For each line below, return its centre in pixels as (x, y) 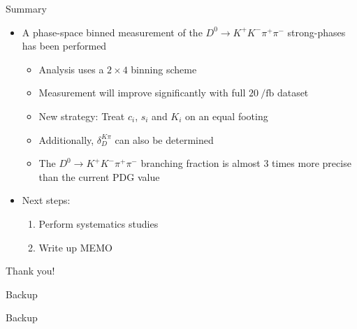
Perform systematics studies (99, 223)
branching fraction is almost (201, 163)
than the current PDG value (99, 176)
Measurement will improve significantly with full (142, 93)
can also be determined (164, 139)
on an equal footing (227, 116)
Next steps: (46, 200)
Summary (26, 8)
